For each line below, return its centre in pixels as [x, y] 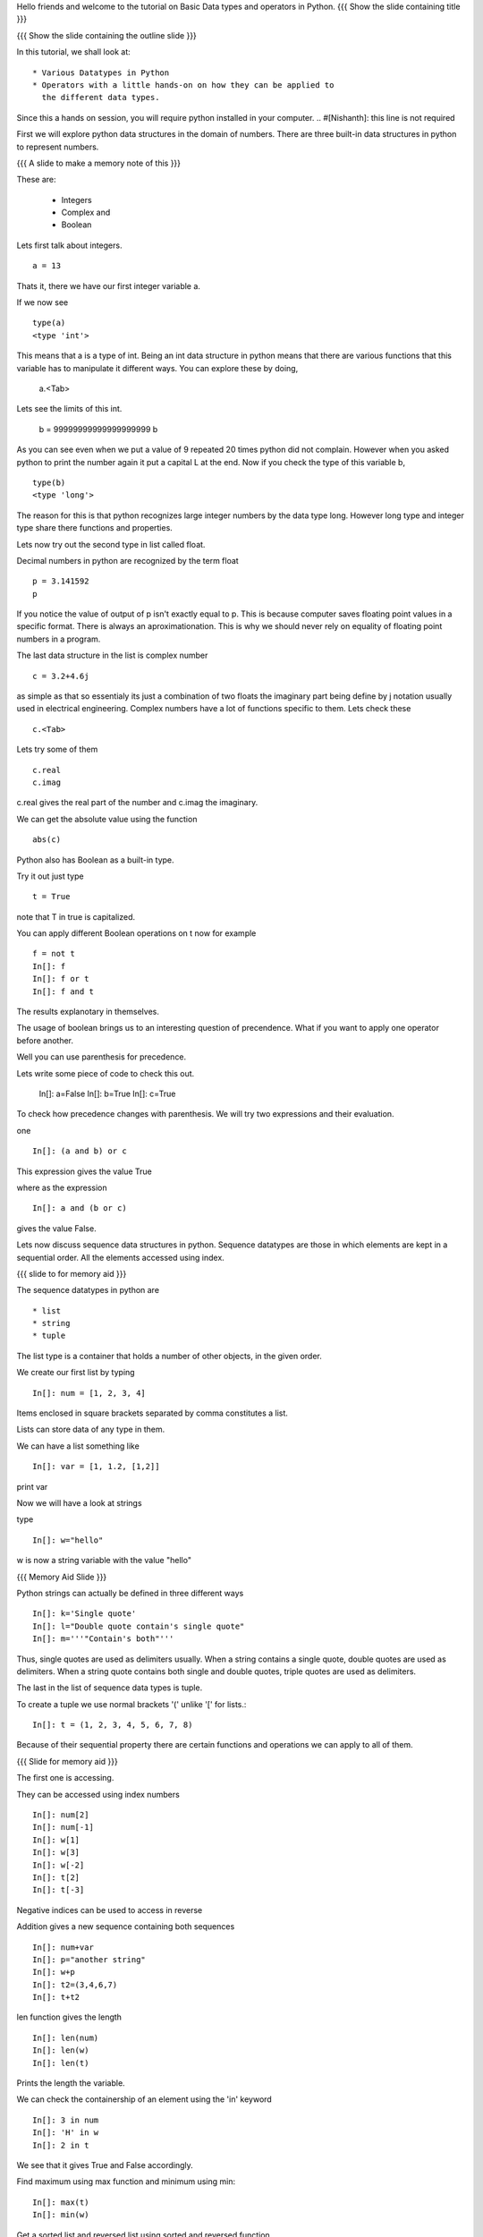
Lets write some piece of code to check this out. [106, 1073]
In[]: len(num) [66, 2037]
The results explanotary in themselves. [88, 1012]
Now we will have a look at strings [79, 1502]
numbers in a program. [59, 639]
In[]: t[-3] [59, 1890]
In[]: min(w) [61, 2215]
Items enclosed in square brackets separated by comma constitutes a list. [152, 1413]
